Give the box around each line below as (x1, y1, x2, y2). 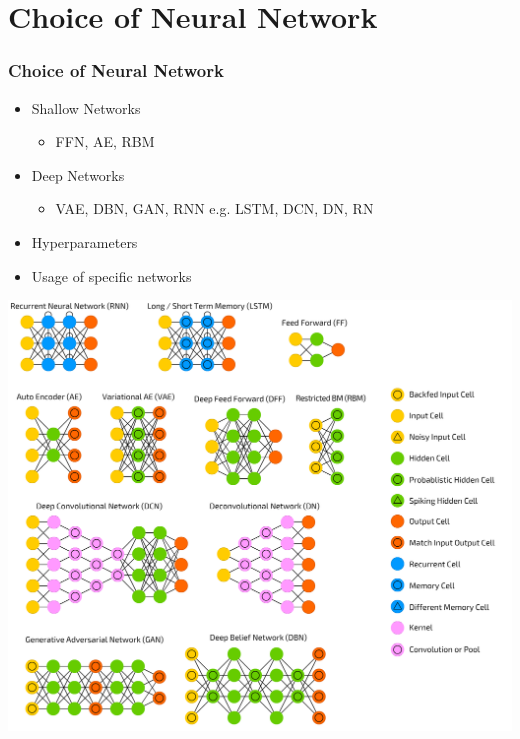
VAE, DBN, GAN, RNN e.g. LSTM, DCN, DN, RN (55, 198, 374, 219)
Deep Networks (31, 164, 125, 185)
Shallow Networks (31, 97, 141, 118)
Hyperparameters (31, 231, 138, 252)
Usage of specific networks (31, 265, 192, 286)
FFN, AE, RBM (55, 131, 155, 152)
